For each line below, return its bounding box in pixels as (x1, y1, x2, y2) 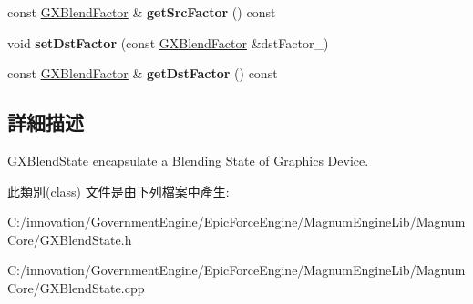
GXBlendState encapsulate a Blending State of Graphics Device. (7, 150, 369, 169)
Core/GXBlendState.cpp (7, 278, 145, 297)
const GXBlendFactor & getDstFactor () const (7, 64, 278, 83)
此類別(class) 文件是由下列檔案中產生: (7, 181, 230, 200)
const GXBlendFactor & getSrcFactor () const (7, 3, 276, 21)
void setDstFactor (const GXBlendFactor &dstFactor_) (7, 33, 329, 52)
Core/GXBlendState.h (7, 229, 132, 248)
